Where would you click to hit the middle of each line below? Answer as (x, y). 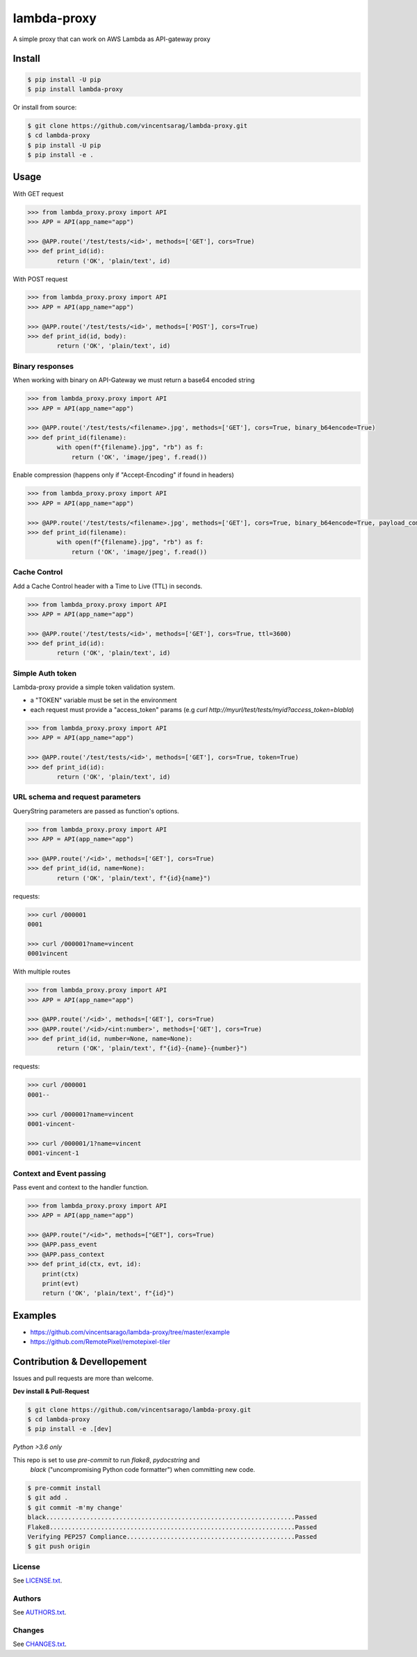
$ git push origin (59, 1546)
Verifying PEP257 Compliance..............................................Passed (172, 1537)
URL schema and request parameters (77, 797)
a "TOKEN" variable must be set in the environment (104, 700)
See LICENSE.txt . (38, 1580)
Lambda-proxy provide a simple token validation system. (94, 687)
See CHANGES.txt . (40, 1644)
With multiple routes (42, 972)
